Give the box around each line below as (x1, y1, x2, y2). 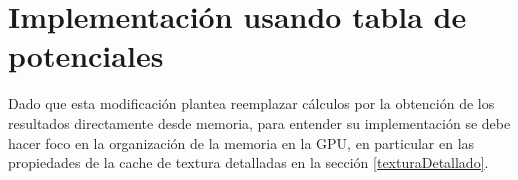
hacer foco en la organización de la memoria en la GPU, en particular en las (8, 132, 475, 153)
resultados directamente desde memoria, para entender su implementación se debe (8, 112, 511, 133)
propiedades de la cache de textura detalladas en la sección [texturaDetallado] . (8, 152, 489, 173)
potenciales (8, 35, 164, 76)
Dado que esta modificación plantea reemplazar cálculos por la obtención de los (8, 93, 495, 114)
